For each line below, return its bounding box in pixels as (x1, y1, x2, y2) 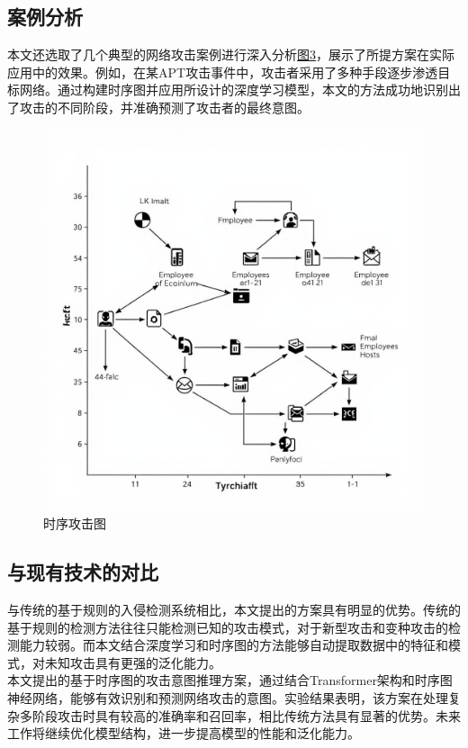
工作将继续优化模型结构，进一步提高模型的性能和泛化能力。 (7, 724, 360, 743)
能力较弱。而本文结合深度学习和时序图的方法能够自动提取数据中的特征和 (19, 635, 448, 654)
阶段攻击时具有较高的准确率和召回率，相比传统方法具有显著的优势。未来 (31, 706, 461, 725)
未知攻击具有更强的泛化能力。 (44, 653, 221, 671)
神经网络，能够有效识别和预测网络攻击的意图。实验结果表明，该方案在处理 (7, 688, 448, 707)
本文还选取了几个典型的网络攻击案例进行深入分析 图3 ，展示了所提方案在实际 (7, 45, 454, 64)
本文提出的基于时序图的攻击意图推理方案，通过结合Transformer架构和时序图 (7, 671, 453, 689)
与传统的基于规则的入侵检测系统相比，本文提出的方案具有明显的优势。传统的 (7, 599, 461, 618)
